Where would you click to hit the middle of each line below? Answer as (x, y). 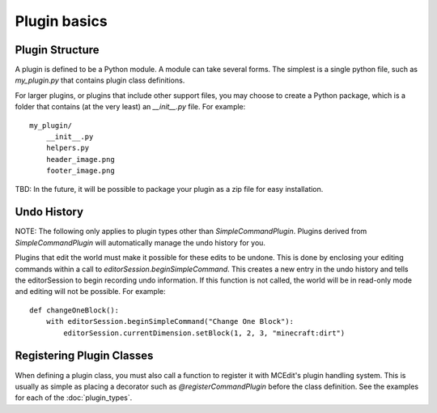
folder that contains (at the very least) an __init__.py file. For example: (130, 107)
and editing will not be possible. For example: (90, 292)
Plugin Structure (57, 50)
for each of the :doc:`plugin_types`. (74, 398)
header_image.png (80, 159)
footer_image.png (80, 171)
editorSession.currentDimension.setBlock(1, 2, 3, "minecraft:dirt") (204, 333)
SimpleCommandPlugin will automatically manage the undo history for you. (140, 242)
